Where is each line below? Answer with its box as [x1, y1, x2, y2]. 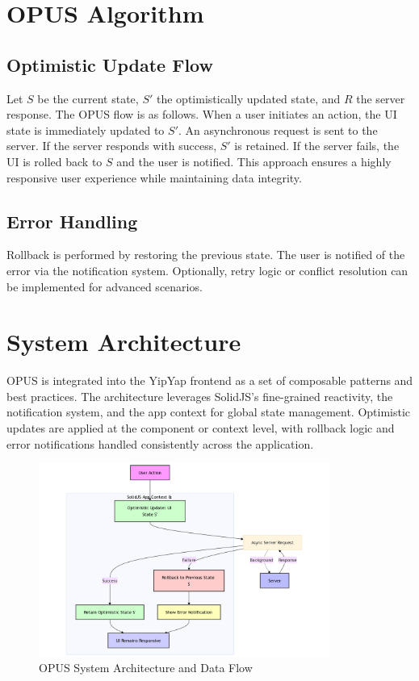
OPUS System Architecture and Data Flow [39, 659, 253, 676]
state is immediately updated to [6, 121, 165, 138]
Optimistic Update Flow [6, 52, 213, 77]
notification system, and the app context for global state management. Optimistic [6, 403, 411, 420]
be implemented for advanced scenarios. [6, 278, 203, 295]
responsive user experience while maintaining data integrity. [6, 169, 302, 186]
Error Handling [6, 208, 138, 233]
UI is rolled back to [6, 152, 103, 169]
